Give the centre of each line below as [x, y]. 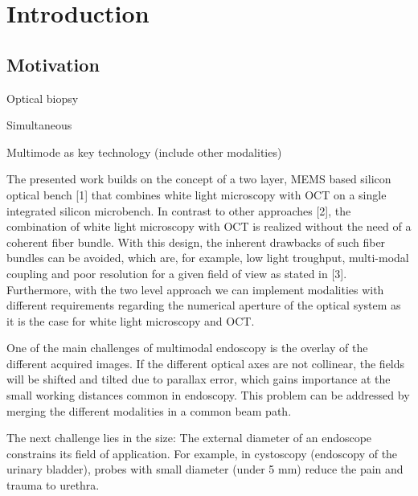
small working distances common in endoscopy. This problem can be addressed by [208, 395]
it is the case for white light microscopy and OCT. [131, 320]
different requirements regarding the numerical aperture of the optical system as [204, 305]
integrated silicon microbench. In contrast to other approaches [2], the [179, 210]
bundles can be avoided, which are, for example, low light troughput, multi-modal [208, 258]
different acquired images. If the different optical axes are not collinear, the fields [206, 363]
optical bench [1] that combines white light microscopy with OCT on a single [197, 194]
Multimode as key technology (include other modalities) [144, 152]
